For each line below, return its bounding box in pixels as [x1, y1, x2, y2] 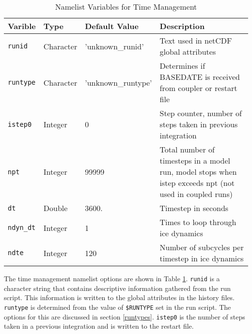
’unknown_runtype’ [85, 76, 152, 88]
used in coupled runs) [159, 188, 233, 199]
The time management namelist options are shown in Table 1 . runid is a [4, 273, 220, 283]
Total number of [159, 144, 215, 155]
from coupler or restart [159, 82, 237, 93]
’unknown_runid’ [85, 40, 144, 52]
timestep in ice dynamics [159, 253, 244, 264]
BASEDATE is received [159, 71, 240, 82]
